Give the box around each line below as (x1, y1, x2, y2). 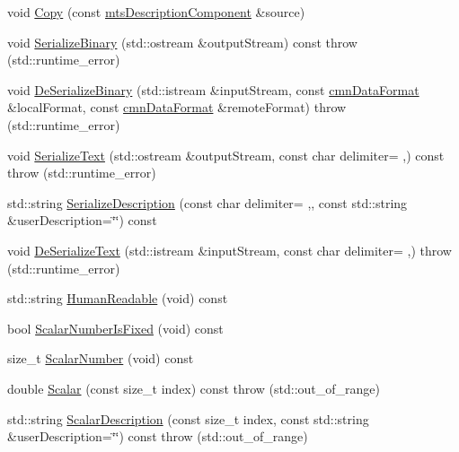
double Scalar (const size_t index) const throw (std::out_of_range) (7, 378, 381, 397)
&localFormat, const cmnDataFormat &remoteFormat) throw (7, 98, 347, 117)
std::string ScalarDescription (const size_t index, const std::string (7, 409, 369, 428)
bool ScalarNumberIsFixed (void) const (7, 318, 224, 337)
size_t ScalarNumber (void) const (7, 349, 194, 368)
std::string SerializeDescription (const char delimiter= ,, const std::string (7, 193, 408, 212)
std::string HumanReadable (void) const (7, 289, 228, 308)
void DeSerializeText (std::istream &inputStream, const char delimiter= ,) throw (7, 240, 452, 259)
